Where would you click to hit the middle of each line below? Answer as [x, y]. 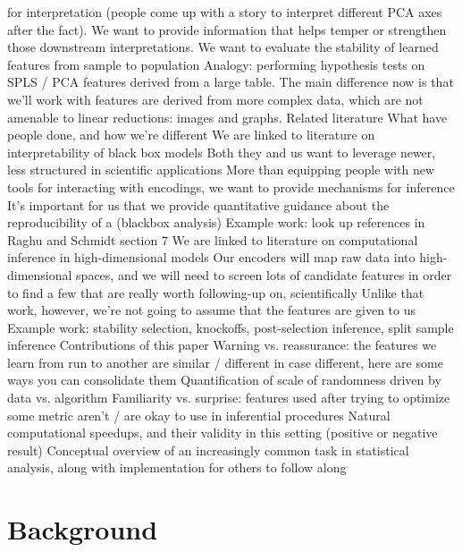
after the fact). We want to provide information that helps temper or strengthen [227, 29]
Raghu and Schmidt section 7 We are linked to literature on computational [213, 239]
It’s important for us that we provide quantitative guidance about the [198, 204]
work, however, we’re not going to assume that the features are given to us [212, 310]
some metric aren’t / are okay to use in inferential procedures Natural [199, 415]
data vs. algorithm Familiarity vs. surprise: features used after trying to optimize [229, 398]
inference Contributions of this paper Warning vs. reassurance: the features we [222, 345]
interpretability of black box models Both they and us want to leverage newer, [222, 152]
